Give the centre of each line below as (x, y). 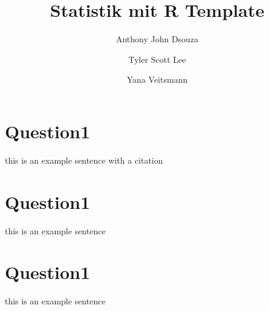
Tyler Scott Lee (157, 59)
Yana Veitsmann (157, 79)
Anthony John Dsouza (157, 39)
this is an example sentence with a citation (84, 160)
